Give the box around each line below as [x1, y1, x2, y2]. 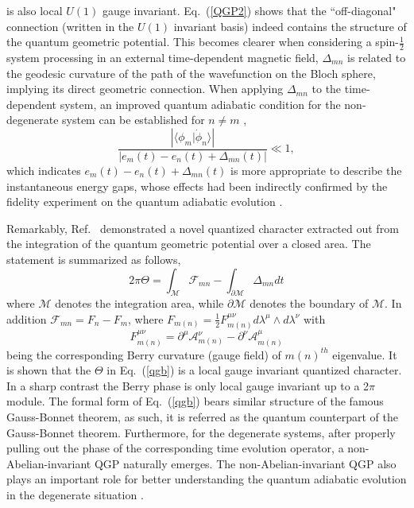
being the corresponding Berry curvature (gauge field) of [6, 346, 281, 363]
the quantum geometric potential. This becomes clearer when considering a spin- [6, 33, 399, 50]
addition [6, 310, 47, 327]
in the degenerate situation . [6, 486, 144, 502]
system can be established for [62, 111, 205, 128]
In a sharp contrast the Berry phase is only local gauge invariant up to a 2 [6, 377, 370, 394]
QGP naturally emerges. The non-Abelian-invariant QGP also [94, 455, 397, 471]
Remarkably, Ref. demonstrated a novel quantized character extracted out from [6, 219, 399, 236]
